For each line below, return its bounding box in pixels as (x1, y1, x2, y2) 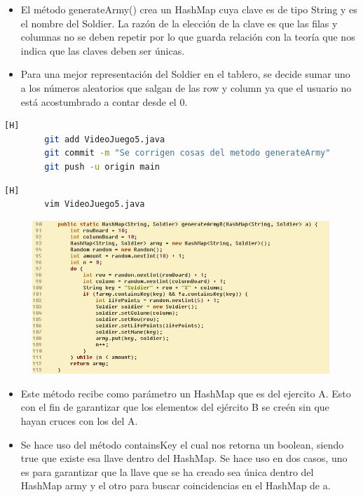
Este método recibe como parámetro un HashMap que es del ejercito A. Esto (20, 386, 351, 400)
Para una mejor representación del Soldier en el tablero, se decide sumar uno (20, 67, 350, 81)
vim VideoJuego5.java (44, 199, 145, 210)
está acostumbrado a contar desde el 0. (20, 94, 188, 109)
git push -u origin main (44, 161, 160, 172)
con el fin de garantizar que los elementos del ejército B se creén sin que (20, 400, 329, 414)
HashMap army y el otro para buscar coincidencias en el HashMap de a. (20, 478, 331, 493)
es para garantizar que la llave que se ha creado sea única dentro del (20, 464, 314, 479)
